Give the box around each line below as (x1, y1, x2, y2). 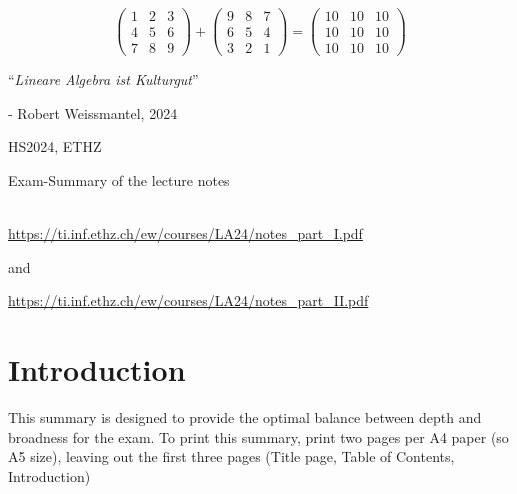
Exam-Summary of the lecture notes (8, 169, 230, 190)
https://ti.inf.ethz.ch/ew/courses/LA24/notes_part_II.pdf (8, 290, 369, 311)
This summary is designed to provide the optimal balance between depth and (8, 407, 482, 428)
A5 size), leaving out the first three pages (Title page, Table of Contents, (8, 446, 455, 467)
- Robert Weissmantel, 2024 (8, 102, 178, 123)
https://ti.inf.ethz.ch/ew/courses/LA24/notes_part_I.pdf (8, 223, 363, 244)
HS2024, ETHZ (8, 136, 102, 157)
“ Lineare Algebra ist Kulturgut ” (8, 69, 199, 90)
